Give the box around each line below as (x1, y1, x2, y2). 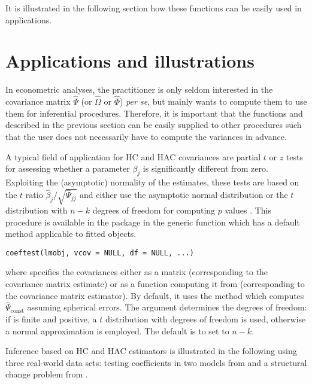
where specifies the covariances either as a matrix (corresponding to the (5, 266, 268, 278)
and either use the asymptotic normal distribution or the (79, 188, 288, 201)
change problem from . (5, 368, 88, 380)
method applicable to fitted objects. (5, 227, 137, 240)
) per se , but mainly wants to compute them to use (120, 95, 307, 108)
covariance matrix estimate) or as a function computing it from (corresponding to (5, 278, 305, 290)
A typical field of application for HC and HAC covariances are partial (5, 150, 261, 163)
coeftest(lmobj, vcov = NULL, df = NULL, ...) (5, 248, 194, 257)
